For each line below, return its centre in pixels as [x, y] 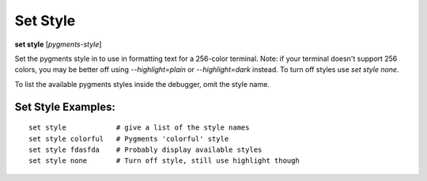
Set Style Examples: [65, 107]
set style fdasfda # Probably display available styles [145, 149]
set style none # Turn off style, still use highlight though [164, 161]
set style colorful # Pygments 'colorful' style [129, 139]
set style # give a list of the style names [139, 128]
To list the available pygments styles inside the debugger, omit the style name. [142, 84]
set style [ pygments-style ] [58, 44]
